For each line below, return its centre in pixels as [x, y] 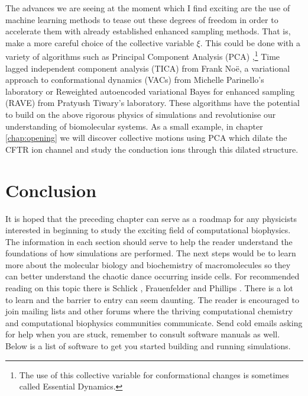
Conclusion [51, 190]
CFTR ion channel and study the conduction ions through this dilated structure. [152, 149]
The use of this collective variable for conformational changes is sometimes [154, 374]
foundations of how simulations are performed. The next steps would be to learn [151, 253]
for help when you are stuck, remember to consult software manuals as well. [143, 334]
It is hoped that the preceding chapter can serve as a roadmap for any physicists [151, 218]
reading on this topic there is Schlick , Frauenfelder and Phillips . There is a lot [150, 288]
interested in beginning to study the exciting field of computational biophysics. [148, 230]
